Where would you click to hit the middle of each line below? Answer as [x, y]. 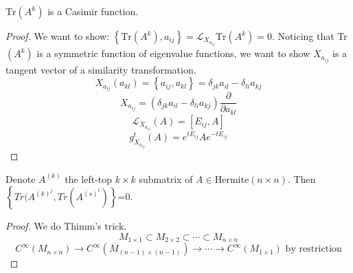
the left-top [89, 178]
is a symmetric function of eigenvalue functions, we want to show [173, 53]
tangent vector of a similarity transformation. [101, 69]
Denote [21, 178]
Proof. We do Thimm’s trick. [66, 226]
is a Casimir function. [93, 11]
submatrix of [166, 178]
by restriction [314, 249]
